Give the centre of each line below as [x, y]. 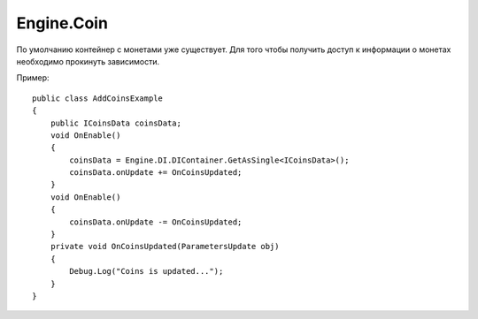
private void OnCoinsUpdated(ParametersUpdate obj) [165, 247]
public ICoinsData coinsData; [116, 123]
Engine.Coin [62, 23]
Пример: [33, 78]
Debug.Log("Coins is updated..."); [146, 271]
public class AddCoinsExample [98, 98]
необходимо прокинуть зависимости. [88, 61]
